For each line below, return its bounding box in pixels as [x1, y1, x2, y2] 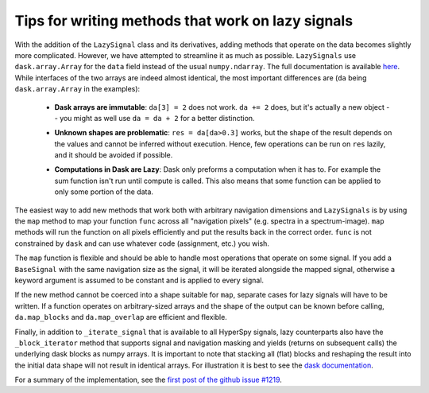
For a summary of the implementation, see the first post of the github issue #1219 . [14, 375, 282, 385]
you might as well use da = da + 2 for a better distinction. [60, 113, 255, 123]
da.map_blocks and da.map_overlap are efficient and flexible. [14, 313, 228, 322]
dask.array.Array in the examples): [14, 84, 141, 94]
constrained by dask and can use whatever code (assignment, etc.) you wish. [14, 239, 270, 248]
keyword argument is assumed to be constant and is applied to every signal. [14, 275, 265, 285]
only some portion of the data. [54, 187, 154, 196]
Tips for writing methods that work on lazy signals [14, 12, 354, 29]
